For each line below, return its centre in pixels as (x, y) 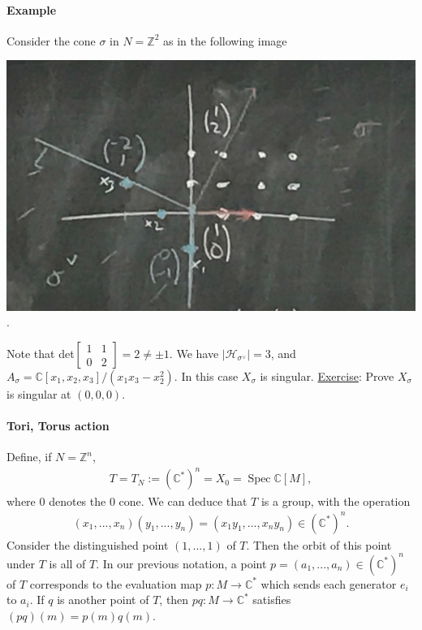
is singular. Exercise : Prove (327, 375)
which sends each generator (329, 583)
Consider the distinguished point (88, 544)
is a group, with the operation (336, 501)
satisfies (272, 600)
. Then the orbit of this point (319, 544)
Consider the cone (51, 40)
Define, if (29, 457)
